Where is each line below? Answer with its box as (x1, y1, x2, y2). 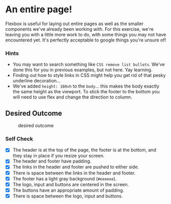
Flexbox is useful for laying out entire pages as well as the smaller (5, 21, 144, 27)
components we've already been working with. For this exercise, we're (5, 26, 154, 32)
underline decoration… (12, 78, 61, 84)
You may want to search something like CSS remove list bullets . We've (12, 62, 165, 68)
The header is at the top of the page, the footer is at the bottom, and (12, 147, 157, 153)
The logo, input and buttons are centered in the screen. (12, 181, 129, 188)
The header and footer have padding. (12, 158, 92, 165)
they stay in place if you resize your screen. (12, 153, 105, 159)
